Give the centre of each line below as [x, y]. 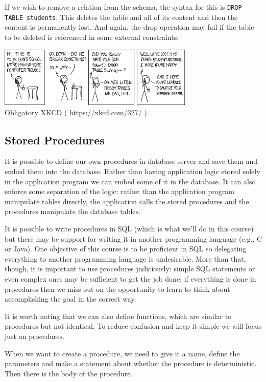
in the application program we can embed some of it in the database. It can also [130, 181]
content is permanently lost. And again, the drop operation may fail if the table [129, 27]
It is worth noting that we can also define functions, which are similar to [118, 316]
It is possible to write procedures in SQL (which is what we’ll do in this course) [129, 229]
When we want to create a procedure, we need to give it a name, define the [122, 353]
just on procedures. [34, 336]
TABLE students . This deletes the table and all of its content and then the [121, 17]
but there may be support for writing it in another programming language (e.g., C [134, 238]
